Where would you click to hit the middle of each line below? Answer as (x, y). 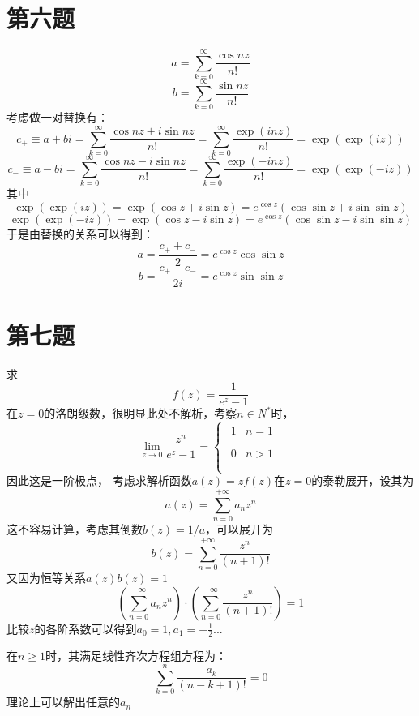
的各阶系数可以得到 (86, 628)
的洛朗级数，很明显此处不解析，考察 (141, 413)
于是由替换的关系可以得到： (80, 233)
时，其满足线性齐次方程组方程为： (137, 656)
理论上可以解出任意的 (63, 702)
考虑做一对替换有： (58, 117)
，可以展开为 (239, 529)
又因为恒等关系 (46, 577)
